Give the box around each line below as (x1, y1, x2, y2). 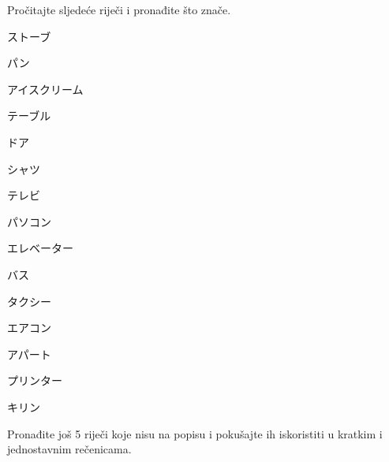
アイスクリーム (7, 80, 84, 97)
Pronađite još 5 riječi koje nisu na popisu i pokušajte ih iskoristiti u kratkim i (7, 425, 383, 442)
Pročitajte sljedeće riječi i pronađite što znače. (7, 2, 231, 17)
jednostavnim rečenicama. (7, 441, 132, 457)
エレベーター (7, 240, 73, 256)
